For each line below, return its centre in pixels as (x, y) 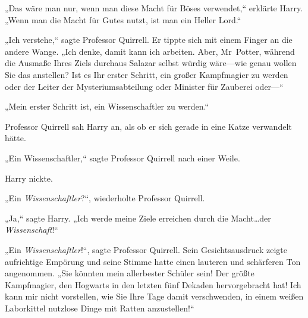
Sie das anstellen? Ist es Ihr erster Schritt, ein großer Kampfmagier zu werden (147, 74)
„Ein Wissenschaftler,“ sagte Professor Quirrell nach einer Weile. (122, 158)
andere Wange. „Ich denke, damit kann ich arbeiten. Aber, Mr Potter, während (150, 51)
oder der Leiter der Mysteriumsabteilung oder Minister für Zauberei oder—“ (144, 86)
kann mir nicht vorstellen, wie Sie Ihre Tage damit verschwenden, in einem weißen (154, 296)
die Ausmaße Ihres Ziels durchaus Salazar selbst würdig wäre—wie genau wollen (151, 63)
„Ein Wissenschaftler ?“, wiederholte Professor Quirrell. (105, 198)
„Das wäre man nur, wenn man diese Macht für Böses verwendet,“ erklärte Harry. (154, 8)
